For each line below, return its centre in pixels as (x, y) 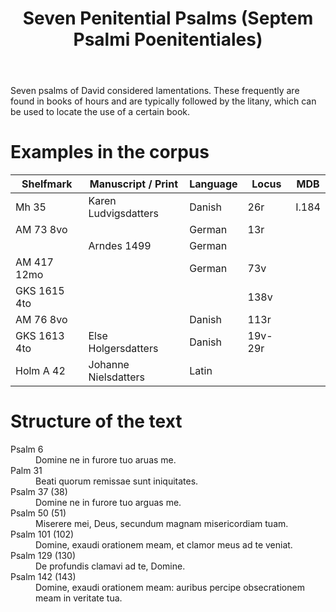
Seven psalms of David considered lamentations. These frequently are (155, 91)
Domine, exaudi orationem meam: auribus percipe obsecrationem (170, 588)
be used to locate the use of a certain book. (100, 112)
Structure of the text (96, 421)
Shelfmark (47, 184)
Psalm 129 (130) (43, 556)
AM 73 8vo (41, 230)
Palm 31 (26, 471)
